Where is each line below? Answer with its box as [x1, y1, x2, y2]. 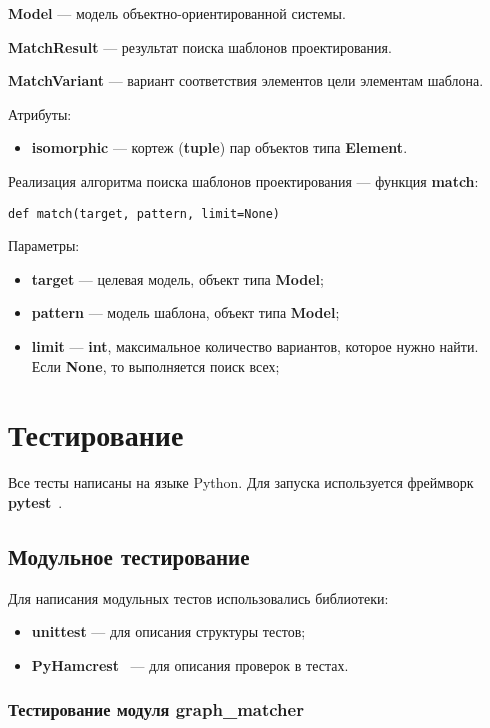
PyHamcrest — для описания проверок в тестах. [31, 654, 349, 675]
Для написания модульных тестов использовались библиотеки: [8, 587, 389, 608]
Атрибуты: [8, 103, 72, 124]
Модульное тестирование [8, 540, 250, 571]
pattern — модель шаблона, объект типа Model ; [31, 302, 340, 323]
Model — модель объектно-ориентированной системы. [8, 3, 346, 23]
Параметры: [8, 235, 80, 256]
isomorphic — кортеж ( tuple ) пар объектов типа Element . [31, 137, 408, 158]
